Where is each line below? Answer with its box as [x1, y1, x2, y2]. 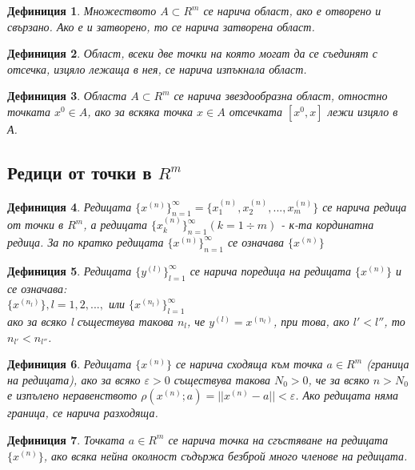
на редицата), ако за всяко [7, 371, 141, 388]
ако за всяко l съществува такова [7, 312, 174, 329]
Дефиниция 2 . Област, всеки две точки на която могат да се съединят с [7, 45, 377, 62]
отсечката [229, 102, 282, 119]
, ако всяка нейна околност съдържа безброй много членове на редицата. [43, 447, 408, 464]
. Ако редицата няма [295, 387, 398, 404]
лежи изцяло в [327, 102, 398, 119]
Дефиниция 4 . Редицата [7, 198, 132, 215]
